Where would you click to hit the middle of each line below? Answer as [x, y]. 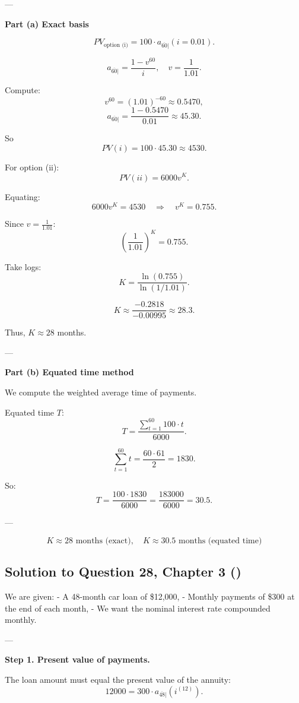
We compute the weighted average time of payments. [101, 392]
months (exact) [103, 541]
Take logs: [23, 266]
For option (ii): [32, 167]
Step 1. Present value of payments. [77, 659]
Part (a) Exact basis [47, 23]
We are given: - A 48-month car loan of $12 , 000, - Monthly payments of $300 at [150, 596]
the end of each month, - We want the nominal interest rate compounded [138, 608]
